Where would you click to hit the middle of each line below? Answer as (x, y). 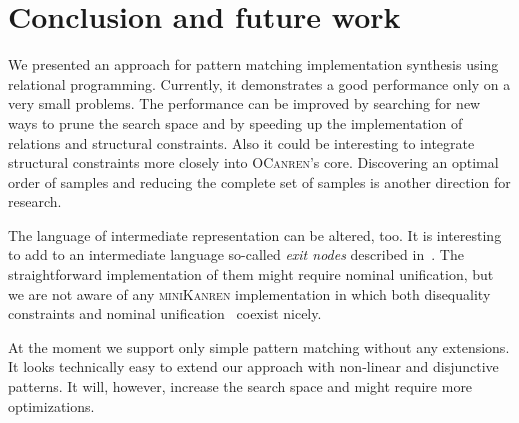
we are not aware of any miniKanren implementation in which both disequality (249, 293)
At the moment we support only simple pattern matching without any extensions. (259, 346)
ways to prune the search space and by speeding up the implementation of (235, 122)
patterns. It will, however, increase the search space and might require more (240, 386)
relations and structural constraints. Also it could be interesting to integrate (241, 142)
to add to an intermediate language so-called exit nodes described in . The (236, 254)
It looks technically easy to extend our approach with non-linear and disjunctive (253, 366)
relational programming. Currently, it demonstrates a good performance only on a (259, 83)
